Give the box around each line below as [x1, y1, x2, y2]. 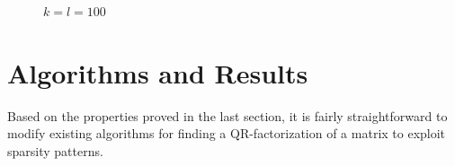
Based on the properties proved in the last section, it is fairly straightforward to [7, 106, 448, 125]
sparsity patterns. [7, 141, 103, 160]
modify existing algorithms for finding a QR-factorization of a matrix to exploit [7, 124, 446, 143]
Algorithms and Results [7, 54, 308, 91]
